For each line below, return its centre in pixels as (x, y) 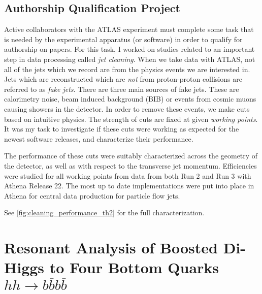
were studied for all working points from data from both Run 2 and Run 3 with (128, 175)
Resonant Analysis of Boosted (111, 248)
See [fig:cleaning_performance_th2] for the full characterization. (104, 213)
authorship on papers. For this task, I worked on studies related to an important (129, 49)
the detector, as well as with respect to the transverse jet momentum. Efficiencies (130, 165)
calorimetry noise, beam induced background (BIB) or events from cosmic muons (130, 99)
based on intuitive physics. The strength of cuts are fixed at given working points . (131, 119)
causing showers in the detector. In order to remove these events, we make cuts (127, 108)
